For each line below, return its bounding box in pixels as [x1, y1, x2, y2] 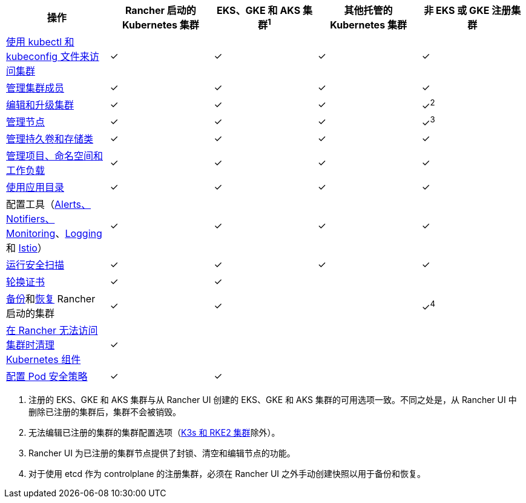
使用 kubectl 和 [6, 36, 74, 48]
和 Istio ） [6, 242, 47, 255]
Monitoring [6, 227, 56, 240]
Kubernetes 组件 [6, 353, 81, 366]
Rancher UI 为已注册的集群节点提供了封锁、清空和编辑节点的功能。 [28, 448, 295, 459]
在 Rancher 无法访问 [6, 324, 98, 337]
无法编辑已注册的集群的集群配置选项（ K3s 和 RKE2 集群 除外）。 [28, 427, 280, 438]
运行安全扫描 [6, 259, 65, 271]
